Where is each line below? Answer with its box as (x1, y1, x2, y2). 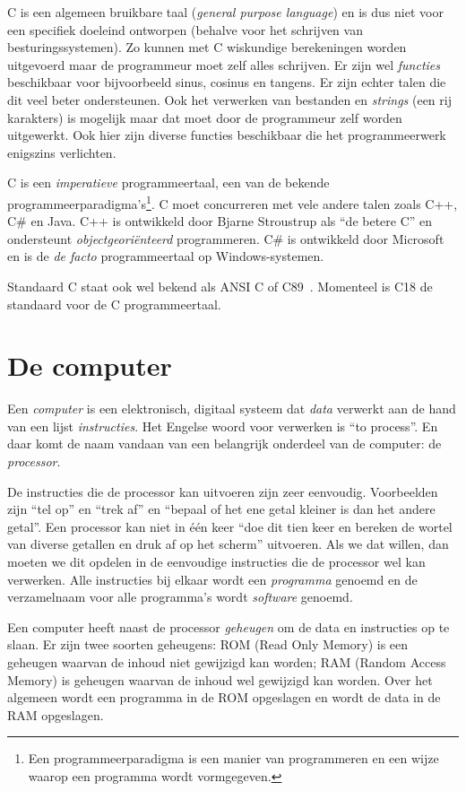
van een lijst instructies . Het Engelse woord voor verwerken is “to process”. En (7, 416, 438, 435)
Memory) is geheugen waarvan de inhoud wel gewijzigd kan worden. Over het (7, 670, 433, 689)
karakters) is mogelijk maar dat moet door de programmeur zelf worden (7, 108, 402, 126)
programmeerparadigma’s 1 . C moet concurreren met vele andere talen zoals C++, (7, 191, 458, 213)
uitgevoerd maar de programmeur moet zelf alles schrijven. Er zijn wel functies (7, 55, 441, 74)
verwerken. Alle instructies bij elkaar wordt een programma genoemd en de (7, 569, 418, 588)
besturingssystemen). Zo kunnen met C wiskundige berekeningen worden (7, 38, 407, 56)
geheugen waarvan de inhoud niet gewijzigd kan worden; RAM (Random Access (7, 653, 446, 671)
